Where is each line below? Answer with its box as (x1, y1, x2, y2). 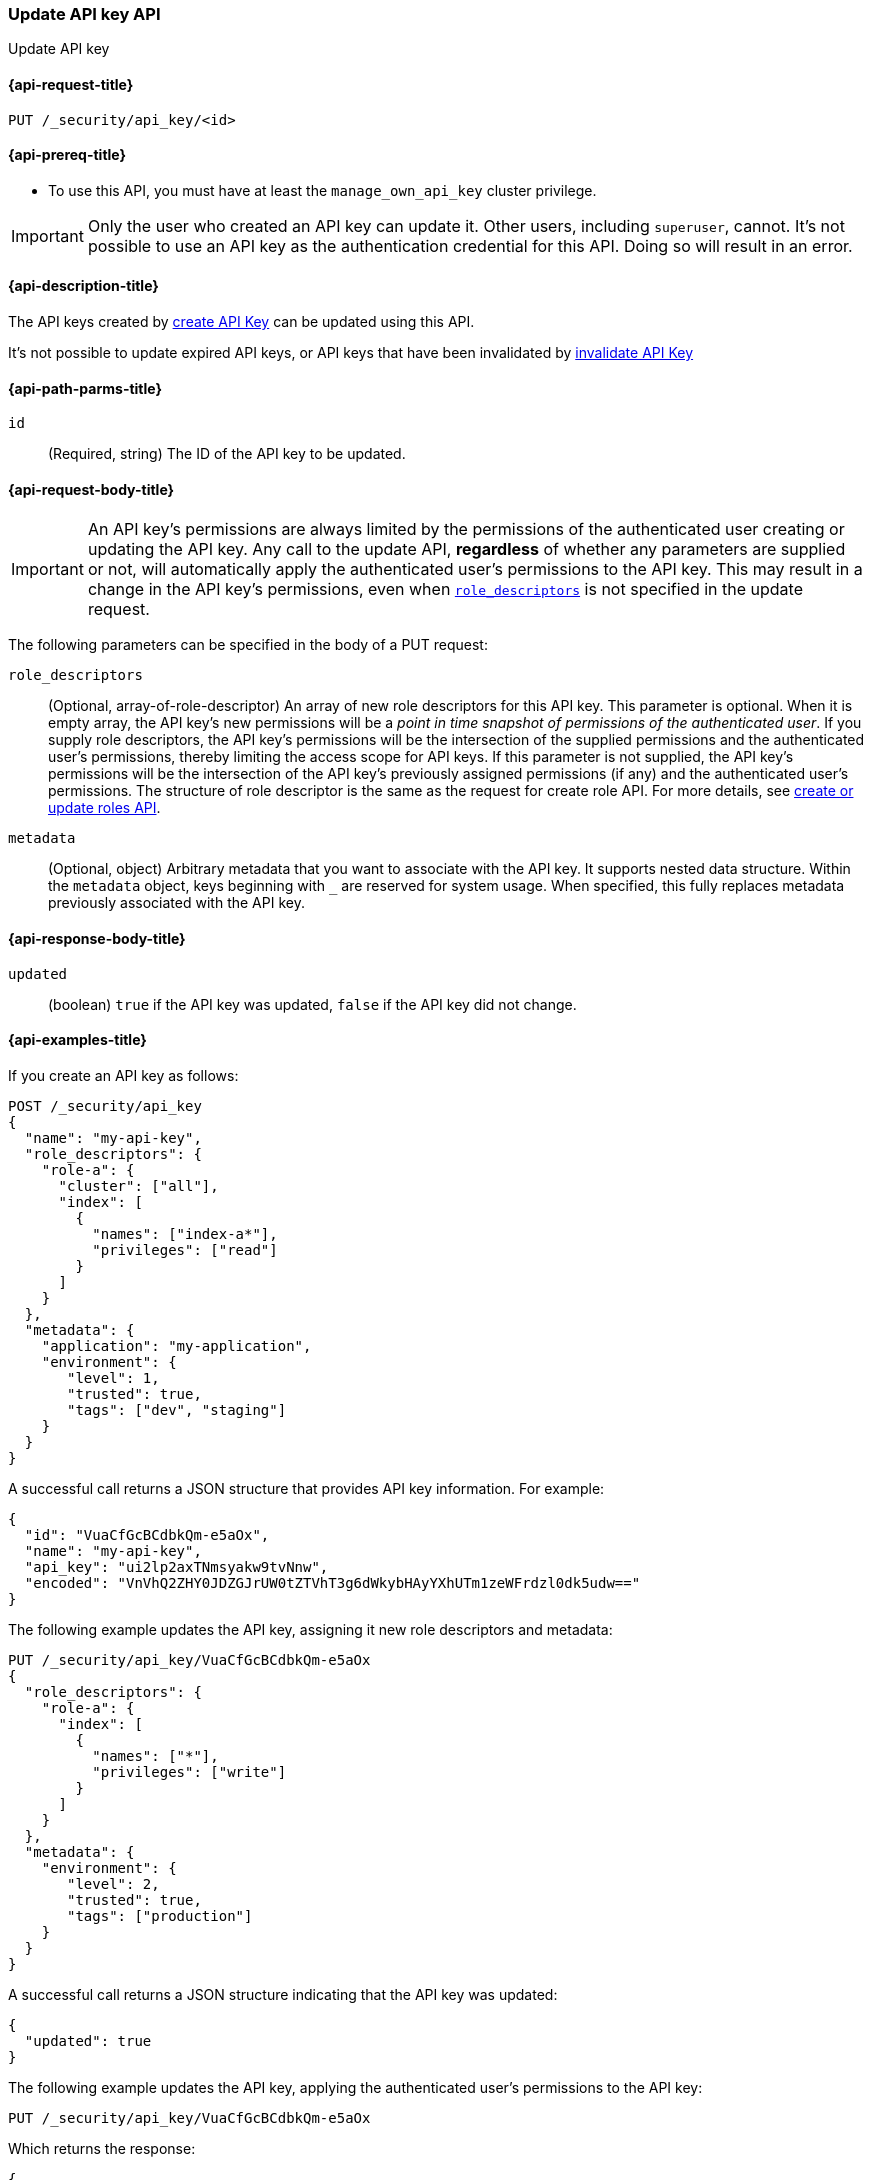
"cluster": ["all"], (58, 1177, 219, 1194)
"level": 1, (67, 1369, 160, 1386)
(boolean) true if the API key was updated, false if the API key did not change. (48, 995, 577, 1013)
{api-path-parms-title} (8, 379, 163, 397)
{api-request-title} (8, 75, 134, 93)
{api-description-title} (8, 277, 159, 295)
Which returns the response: (8, 2139, 196, 2157)
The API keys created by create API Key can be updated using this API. (8, 313, 475, 331)
